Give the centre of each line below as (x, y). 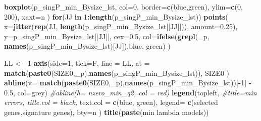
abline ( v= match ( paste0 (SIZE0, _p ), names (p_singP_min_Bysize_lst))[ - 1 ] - (128, 83)
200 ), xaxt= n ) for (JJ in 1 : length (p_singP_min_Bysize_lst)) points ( (116, 16)
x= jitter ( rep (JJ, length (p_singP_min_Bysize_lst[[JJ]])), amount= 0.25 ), (121, 26)
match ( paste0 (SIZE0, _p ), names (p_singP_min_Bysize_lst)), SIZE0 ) (117, 73)
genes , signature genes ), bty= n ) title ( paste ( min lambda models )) (107, 112)
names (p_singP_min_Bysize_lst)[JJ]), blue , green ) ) (87, 46)
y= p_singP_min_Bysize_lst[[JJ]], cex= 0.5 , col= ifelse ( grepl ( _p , (107, 36)
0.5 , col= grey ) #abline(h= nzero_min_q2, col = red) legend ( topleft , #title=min (130, 92)
